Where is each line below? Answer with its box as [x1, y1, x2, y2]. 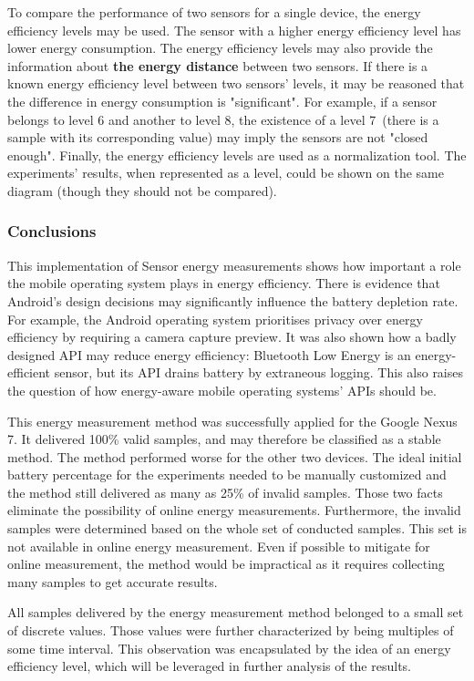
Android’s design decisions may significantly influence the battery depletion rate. [7, 291, 459, 310]
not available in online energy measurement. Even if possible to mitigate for [7, 536, 430, 555]
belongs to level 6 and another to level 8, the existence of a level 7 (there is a [7, 109, 439, 129]
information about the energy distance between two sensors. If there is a [7, 56, 428, 75]
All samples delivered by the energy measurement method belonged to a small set [7, 603, 464, 622]
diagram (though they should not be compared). [7, 181, 277, 200]
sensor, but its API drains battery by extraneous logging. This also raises [54, 363, 464, 382]
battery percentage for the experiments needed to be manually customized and [7, 465, 447, 484]
